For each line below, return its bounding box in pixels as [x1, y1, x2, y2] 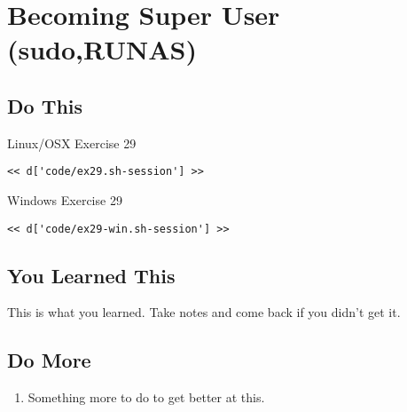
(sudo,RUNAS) [7, 31, 198, 67]
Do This [7, 91, 83, 119]
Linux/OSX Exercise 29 [7, 133, 137, 152]
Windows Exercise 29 [7, 191, 122, 210]
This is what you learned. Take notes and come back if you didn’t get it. [7, 303, 401, 321]
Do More [7, 346, 91, 374]
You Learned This [7, 261, 176, 289]
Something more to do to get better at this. [27, 388, 265, 407]
